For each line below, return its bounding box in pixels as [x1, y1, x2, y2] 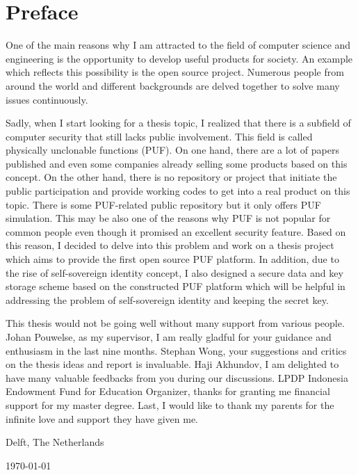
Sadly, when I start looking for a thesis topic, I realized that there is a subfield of [6, 115, 351, 130]
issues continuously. [6, 92, 88, 106]
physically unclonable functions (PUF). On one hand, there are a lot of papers [6, 143, 339, 157]
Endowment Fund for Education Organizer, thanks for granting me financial [6, 384, 330, 398]
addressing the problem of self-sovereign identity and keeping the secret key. [6, 292, 329, 307]
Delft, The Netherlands [6, 435, 104, 449]
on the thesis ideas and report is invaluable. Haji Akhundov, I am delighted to [6, 357, 339, 371]
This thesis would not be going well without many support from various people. [6, 316, 345, 330]
